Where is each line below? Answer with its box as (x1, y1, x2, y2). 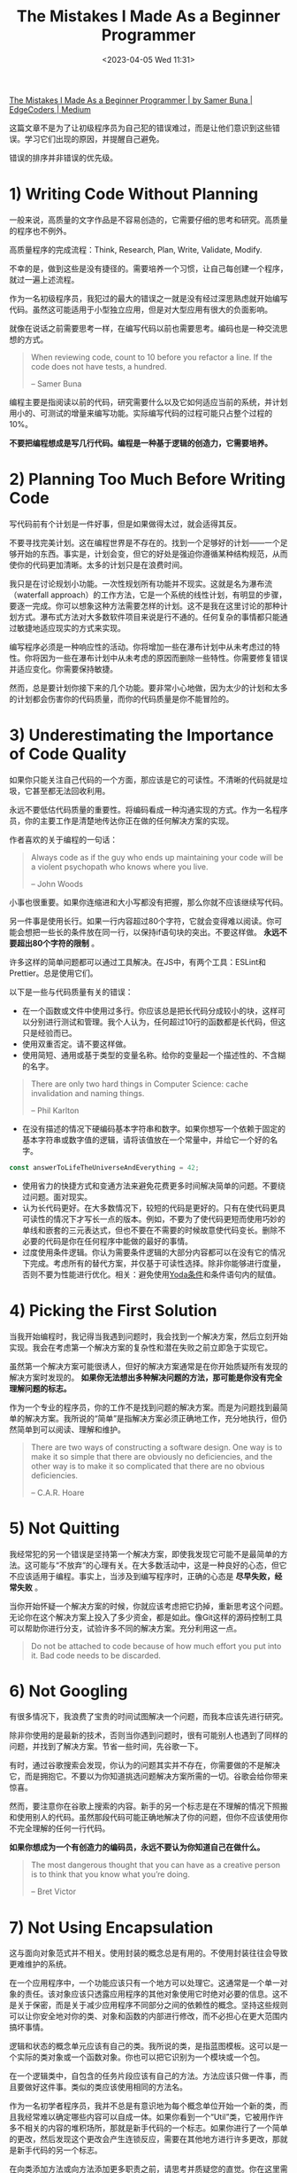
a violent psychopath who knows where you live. (30, 861, 209, 872)
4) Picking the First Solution (9, 1300, 217, 1320)
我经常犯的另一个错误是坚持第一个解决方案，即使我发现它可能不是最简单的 (9, 1548, 280, 1559)
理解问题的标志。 (9, 1382, 72, 1393)
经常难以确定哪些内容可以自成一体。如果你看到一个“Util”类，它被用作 (24, 2112, 277, 2122)
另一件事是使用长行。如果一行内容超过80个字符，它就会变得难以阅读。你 (9, 915, 275, 926)
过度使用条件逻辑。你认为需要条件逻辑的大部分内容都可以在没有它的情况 (21, 1247, 286, 1258)
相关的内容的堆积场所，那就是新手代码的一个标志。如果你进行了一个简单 (24, 2122, 288, 2133)
